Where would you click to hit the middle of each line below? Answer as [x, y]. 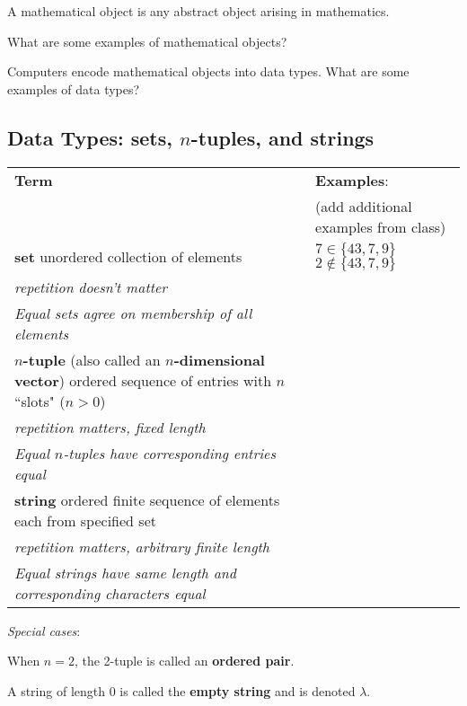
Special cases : [44, 630]
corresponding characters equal [110, 593]
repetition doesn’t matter [91, 287]
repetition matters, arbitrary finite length [142, 546]
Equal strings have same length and [126, 572]
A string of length [57, 690]
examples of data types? [74, 88]
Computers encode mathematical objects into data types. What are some [208, 71]
